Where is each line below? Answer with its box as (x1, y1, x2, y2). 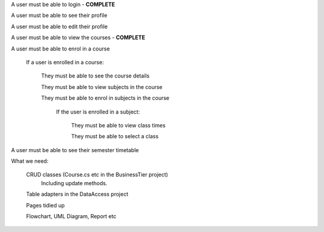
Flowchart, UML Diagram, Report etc (26, 213, 116, 220)
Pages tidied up (26, 201, 65, 209)
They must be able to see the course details (41, 72, 150, 79)
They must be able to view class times (71, 121, 166, 129)
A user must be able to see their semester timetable (11, 146, 139, 153)
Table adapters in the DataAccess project (26, 191, 128, 198)
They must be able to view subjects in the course (41, 83, 163, 90)
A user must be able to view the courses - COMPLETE (11, 34, 145, 41)
